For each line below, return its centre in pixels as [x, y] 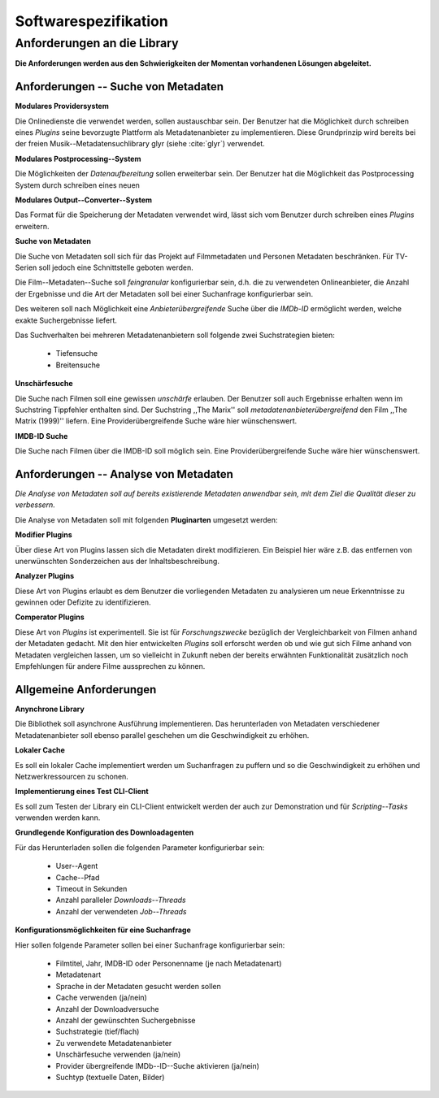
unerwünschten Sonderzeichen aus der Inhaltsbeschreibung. [117, 561]
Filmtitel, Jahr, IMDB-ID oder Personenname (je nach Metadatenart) [169, 963]
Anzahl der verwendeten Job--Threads [121, 911]
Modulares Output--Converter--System [84, 200]
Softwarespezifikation [91, 21]
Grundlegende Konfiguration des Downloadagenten [104, 832]
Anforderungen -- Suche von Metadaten [119, 87]
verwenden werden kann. [58, 818]
